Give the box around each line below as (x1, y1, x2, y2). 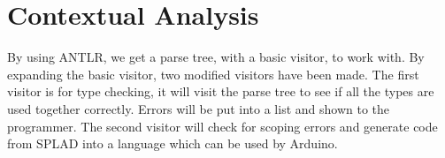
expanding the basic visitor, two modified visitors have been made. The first (7, 64, 419, 83)
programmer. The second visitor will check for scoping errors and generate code (7, 117, 438, 135)
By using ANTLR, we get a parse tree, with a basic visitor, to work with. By (7, 48, 425, 66)
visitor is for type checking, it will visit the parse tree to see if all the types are (7, 82, 434, 101)
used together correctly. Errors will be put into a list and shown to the (7, 99, 390, 117)
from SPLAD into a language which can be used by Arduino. (7, 134, 338, 153)
